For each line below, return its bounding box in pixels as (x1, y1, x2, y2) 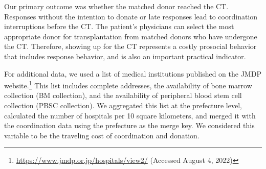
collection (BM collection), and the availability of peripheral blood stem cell (4, 90, 242, 101)
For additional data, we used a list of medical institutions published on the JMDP (4, 68, 261, 79)
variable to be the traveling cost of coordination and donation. (4, 130, 199, 140)
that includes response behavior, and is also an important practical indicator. (4, 51, 246, 61)
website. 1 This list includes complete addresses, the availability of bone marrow (4, 79, 252, 90)
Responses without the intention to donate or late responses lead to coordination (4, 11, 258, 21)
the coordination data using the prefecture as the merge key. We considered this (4, 120, 255, 131)
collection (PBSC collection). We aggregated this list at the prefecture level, (4, 100, 242, 110)
